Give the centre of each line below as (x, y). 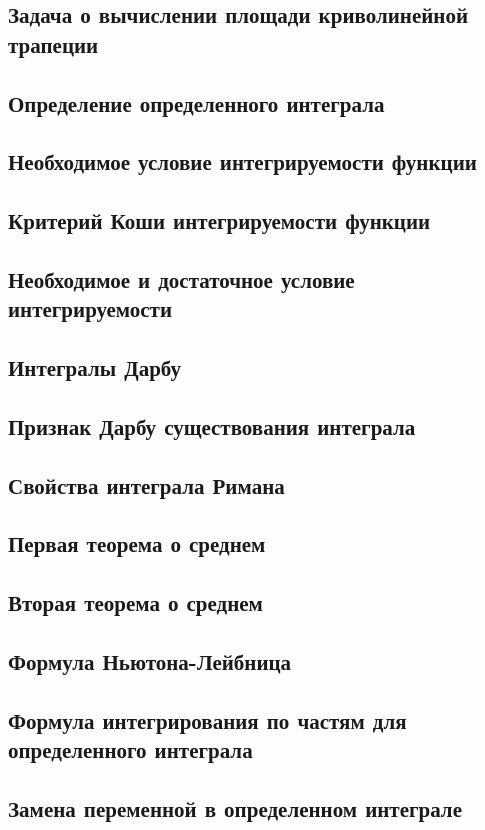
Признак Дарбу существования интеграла (212, 425)
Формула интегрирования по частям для (207, 719)
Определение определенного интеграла (196, 102)
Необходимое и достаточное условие (181, 278)
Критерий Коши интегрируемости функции (219, 220)
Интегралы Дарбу (95, 367)
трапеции (53, 43)
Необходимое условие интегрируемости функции (242, 161)
